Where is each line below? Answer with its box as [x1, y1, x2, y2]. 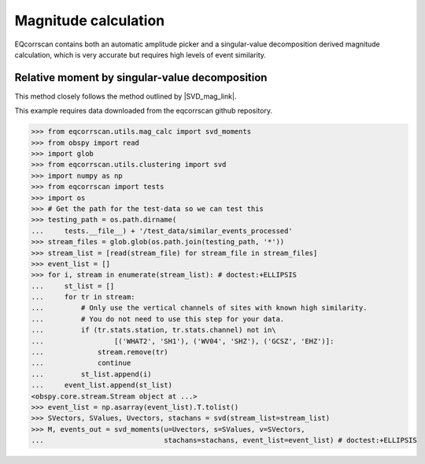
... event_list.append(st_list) [31, 380, 173, 390]
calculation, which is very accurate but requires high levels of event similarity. [14, 50, 267, 59]
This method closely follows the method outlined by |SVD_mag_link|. [14, 91, 237, 101]
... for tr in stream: [31, 292, 135, 302]
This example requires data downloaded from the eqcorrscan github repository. [14, 106, 273, 116]
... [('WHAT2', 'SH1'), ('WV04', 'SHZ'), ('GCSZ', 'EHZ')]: [31, 336, 334, 346]
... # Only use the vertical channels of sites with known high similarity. [31, 303, 368, 313]
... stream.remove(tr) [31, 347, 168, 357]
